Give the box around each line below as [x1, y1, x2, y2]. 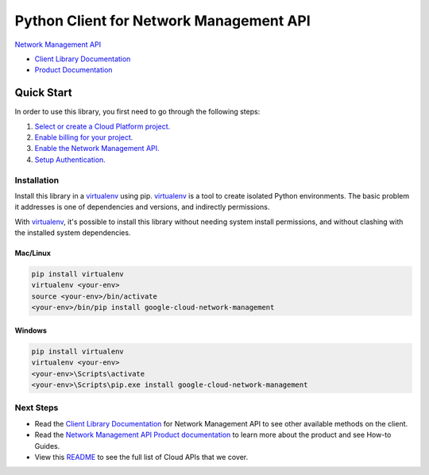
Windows [14, 326, 47, 335]
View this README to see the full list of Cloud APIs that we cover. [34, 452, 249, 461]
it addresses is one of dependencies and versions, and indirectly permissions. [14, 203, 270, 212]
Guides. [34, 441, 60, 450]
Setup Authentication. [34, 155, 106, 164]
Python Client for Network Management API [14, 12, 311, 29]
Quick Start [14, 86, 72, 99]
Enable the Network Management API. [34, 144, 160, 153]
